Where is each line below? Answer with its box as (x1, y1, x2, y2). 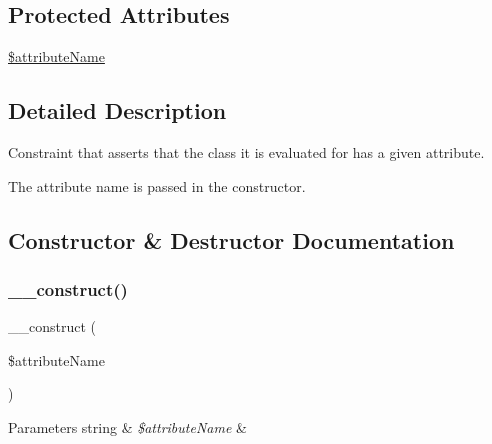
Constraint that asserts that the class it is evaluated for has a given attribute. (8, 142, 485, 162)
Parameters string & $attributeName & (8, 416, 247, 437)
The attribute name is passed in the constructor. (8, 175, 306, 196)
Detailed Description (8, 95, 227, 126)
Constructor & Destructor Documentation (8, 224, 455, 255)
